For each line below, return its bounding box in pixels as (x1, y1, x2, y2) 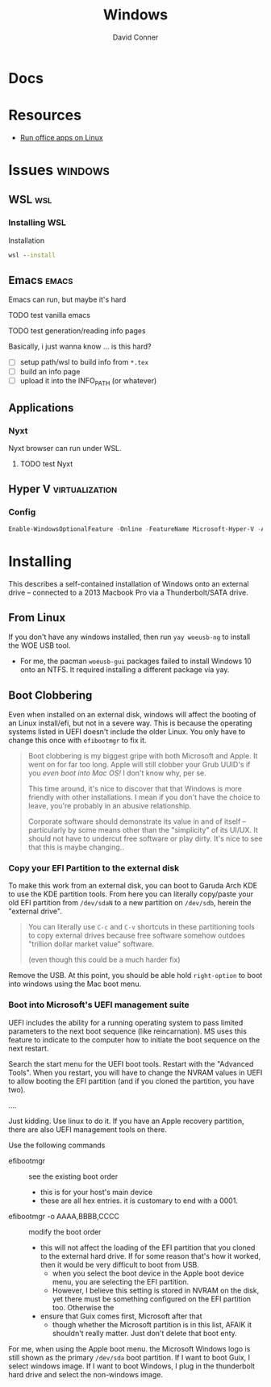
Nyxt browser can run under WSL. (8, 444, 123, 453)
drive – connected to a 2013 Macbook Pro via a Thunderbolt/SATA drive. (8, 587, 248, 597)
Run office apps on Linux (19, 132, 103, 142)
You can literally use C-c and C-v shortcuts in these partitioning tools (27, 922, 256, 932)
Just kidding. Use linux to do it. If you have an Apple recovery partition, (8, 1116, 244, 1126)
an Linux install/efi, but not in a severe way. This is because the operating (8, 718, 252, 728)
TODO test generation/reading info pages (8, 326, 147, 336)
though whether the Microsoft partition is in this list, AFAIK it (52, 1319, 252, 1329)
